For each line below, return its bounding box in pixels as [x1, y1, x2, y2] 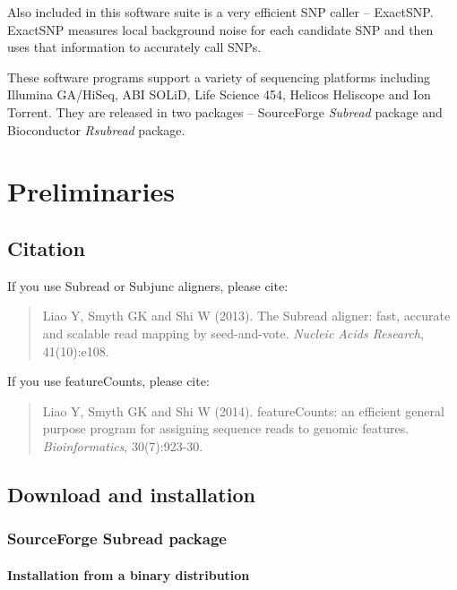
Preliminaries [7, 173, 175, 209]
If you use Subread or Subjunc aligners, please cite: [7, 276, 289, 295]
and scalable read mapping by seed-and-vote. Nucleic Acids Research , [42, 323, 424, 342]
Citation [7, 234, 85, 261]
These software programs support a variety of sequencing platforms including [7, 67, 431, 86]
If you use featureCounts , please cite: [7, 372, 210, 390]
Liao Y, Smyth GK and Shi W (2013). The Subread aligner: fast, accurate [42, 306, 451, 325]
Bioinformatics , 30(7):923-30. [42, 436, 203, 455]
